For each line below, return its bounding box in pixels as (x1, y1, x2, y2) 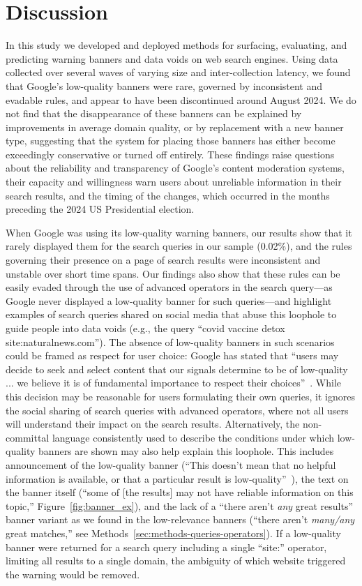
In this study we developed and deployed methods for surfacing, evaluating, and (6, 38, 347, 52)
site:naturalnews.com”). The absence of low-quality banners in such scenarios (6, 334, 335, 349)
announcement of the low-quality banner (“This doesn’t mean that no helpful (6, 457, 336, 472)
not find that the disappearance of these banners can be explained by (6, 106, 302, 121)
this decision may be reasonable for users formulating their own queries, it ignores (6, 389, 355, 403)
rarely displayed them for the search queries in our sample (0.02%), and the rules (6, 239, 352, 253)
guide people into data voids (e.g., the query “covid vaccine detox (6, 321, 285, 335)
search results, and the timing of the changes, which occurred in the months (6, 188, 330, 202)
